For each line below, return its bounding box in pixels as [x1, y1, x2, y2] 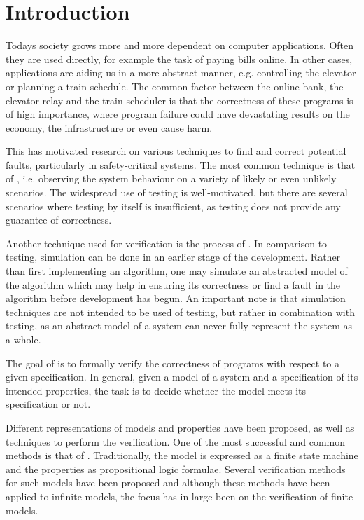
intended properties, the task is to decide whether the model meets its [6, 383, 307, 397]
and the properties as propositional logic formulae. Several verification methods [6, 461, 346, 476]
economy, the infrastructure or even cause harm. [6, 120, 213, 135]
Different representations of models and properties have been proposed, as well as [6, 420, 355, 435]
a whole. [6, 332, 41, 346]
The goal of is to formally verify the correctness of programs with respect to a [6, 355, 340, 370]
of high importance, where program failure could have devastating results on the [6, 107, 350, 121]
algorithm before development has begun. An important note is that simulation [6, 291, 346, 306]
